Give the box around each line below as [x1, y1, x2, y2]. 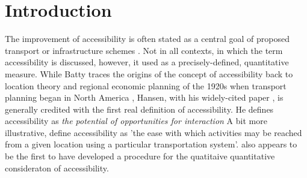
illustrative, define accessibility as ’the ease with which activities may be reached [5, 126, 302, 138]
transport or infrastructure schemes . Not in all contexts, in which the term [5, 44, 283, 56]
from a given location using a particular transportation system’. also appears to [5, 138, 297, 150]
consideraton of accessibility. [5, 161, 109, 174]
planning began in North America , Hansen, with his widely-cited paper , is [5, 91, 284, 104]
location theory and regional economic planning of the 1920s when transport [5, 79, 287, 92]
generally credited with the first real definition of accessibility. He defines [5, 102, 274, 115]
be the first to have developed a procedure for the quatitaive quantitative [5, 150, 275, 162]
